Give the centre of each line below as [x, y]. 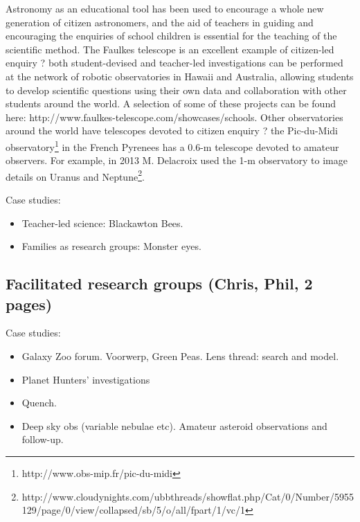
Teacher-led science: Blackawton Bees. [102, 223]
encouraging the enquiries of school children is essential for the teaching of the [171, 36]
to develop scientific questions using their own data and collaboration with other [176, 90]
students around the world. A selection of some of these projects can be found [171, 103]
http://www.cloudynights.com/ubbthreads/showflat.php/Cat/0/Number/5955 [188, 496]
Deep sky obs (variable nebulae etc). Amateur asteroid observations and [174, 425]
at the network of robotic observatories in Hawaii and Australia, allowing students [180, 76]
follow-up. [43, 439]
